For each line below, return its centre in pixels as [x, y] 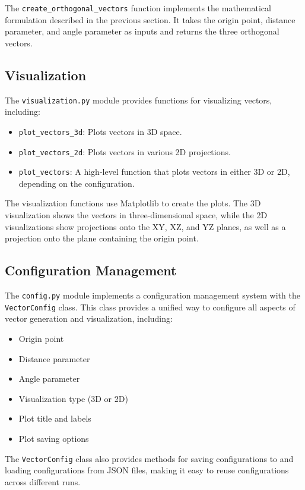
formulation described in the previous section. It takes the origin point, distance [150, 19]
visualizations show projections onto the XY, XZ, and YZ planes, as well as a [145, 226]
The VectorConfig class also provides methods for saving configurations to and [149, 458]
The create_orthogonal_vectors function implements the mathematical [138, 8]
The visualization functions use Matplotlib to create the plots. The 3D [133, 203]
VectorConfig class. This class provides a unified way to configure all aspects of [150, 307]
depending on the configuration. [77, 183]
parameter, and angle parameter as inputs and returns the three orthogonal [142, 31]
